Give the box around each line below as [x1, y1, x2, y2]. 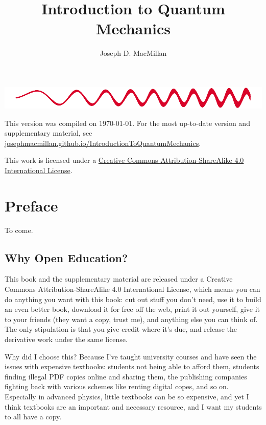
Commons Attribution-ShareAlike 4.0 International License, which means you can [5, 283, 260, 294]
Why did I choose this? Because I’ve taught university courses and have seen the [5, 351, 257, 362]
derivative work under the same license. [5, 333, 128, 344]
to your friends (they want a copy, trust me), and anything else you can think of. [5, 313, 258, 324]
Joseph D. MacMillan [100, 48, 167, 58]
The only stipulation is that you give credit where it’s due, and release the [5, 324, 237, 334]
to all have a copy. [5, 411, 62, 422]
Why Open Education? [5, 249, 128, 265]
